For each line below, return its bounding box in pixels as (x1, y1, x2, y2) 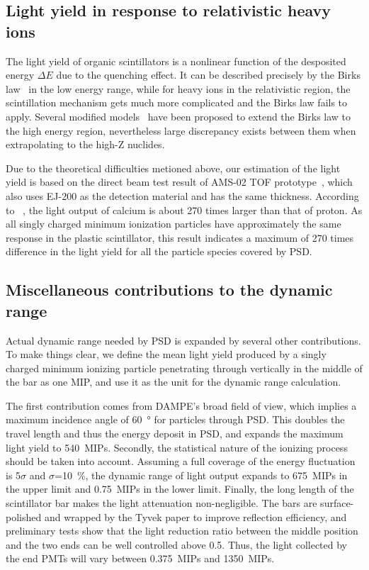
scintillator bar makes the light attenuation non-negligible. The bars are (6, 496, 317, 510)
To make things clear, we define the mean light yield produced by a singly (6, 347, 327, 362)
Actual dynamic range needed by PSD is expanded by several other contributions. (6, 332, 361, 347)
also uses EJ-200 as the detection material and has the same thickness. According (6, 188, 359, 203)
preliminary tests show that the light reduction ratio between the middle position (6, 523, 358, 538)
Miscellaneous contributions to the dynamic (6, 279, 333, 301)
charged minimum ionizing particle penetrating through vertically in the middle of (6, 360, 363, 375)
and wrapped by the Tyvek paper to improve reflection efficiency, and (44, 509, 347, 524)
